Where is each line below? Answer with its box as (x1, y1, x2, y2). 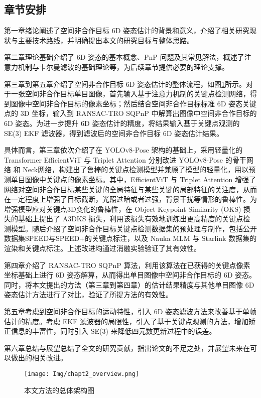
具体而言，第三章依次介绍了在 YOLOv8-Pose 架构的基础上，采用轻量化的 (4, 145, 243, 155)
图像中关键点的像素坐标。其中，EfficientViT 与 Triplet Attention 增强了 (25, 174, 256, 184)
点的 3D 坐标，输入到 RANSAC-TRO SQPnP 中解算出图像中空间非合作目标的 (4, 108, 257, 118)
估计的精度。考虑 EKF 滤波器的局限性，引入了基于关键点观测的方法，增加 (4, 316, 248, 326)
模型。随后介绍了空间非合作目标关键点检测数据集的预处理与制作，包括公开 (11, 223, 257, 233)
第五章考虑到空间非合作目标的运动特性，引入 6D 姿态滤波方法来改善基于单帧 (4, 306, 257, 317)
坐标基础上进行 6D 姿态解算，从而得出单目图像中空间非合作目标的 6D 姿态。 (4, 270, 256, 280)
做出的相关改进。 (11, 352, 67, 363)
